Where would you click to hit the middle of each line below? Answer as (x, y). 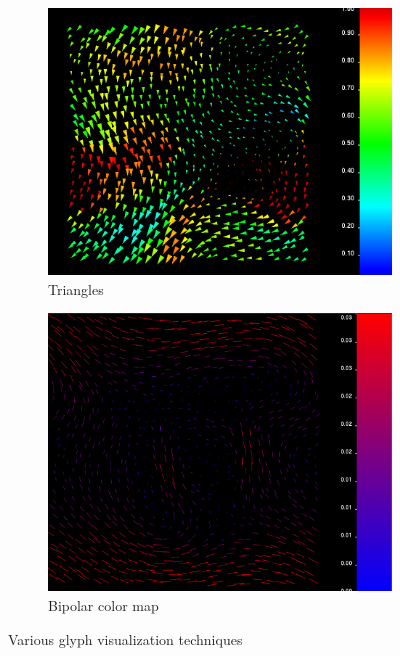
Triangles (76, 288)
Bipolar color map (103, 605)
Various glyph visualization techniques (125, 638)
